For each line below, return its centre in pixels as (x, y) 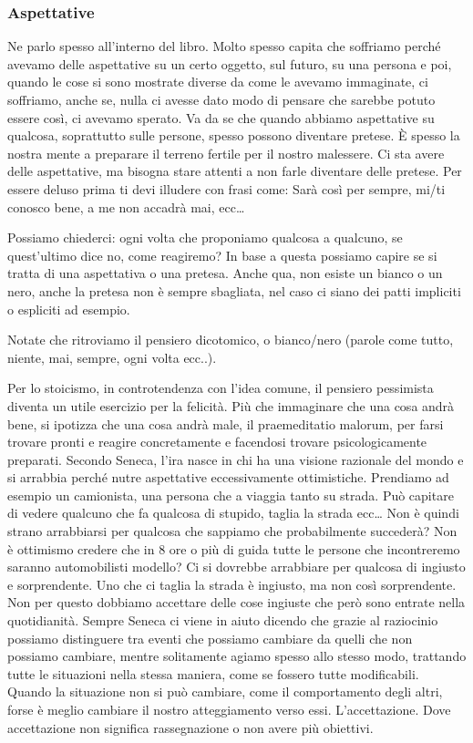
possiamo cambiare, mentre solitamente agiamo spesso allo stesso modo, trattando (237, 656)
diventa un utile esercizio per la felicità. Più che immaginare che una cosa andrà (231, 405)
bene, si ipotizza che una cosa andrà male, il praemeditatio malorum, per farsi (226, 423)
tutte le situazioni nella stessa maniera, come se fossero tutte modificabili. (213, 673)
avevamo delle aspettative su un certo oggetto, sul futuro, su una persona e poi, (230, 63)
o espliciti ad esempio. (69, 309)
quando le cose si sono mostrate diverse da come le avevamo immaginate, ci (218, 82)
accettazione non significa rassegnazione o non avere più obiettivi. (190, 727)
